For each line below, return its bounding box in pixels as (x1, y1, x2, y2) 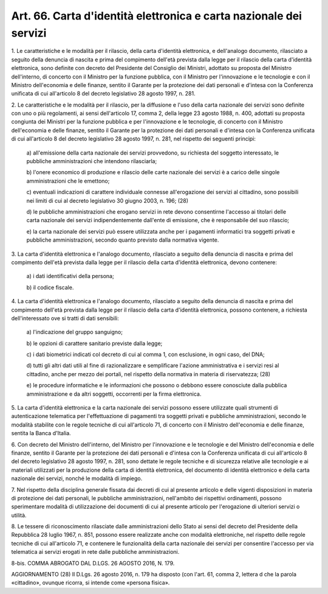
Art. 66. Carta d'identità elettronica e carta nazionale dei (11, 9, 302, 23)
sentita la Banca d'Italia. (11, 430, 71, 437)
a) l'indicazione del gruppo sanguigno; (26, 329, 123, 336)
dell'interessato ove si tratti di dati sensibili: (11, 314, 119, 322)
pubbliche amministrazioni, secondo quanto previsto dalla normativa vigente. (26, 236, 219, 243)
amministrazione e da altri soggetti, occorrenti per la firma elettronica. (26, 390, 202, 397)
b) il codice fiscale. (26, 284, 74, 291)
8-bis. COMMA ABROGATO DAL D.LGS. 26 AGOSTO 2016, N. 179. (11, 559, 175, 567)
